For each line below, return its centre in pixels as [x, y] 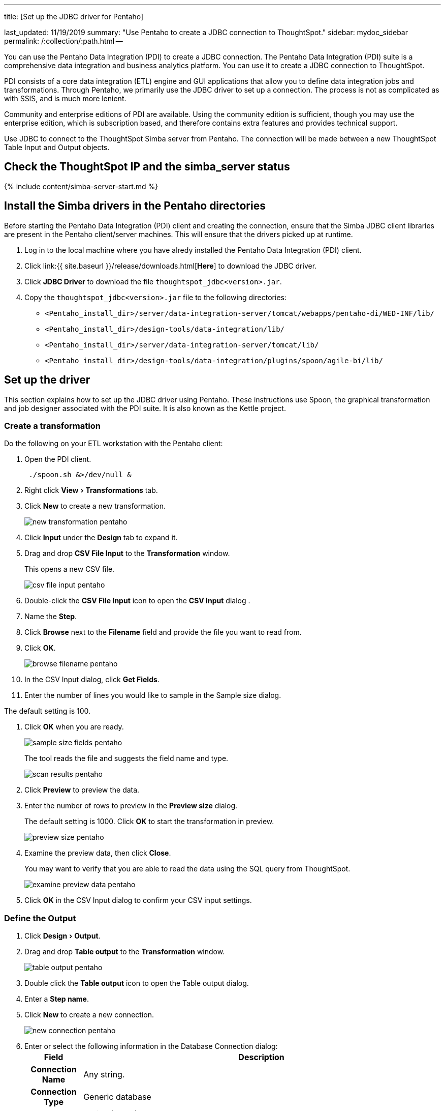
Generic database [117, 1097]
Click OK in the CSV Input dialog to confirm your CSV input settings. [138, 900]
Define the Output [40, 918]
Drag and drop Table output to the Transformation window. [125, 952]
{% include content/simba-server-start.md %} [81, 186]
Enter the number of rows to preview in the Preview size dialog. [131, 806]
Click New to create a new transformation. [95, 506]
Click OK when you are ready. [74, 727]
